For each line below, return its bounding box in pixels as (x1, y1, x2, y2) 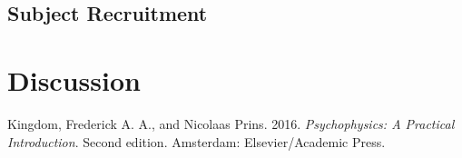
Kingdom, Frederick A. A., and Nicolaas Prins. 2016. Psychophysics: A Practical (7, 114, 455, 133)
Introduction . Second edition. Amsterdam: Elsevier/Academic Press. (7, 132, 386, 151)
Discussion (7, 61, 141, 98)
